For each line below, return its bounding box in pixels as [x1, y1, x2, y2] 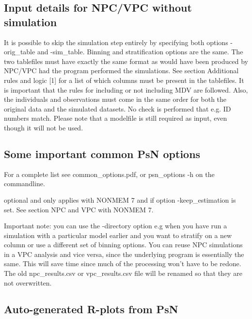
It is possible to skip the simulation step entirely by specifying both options [4, 37, 228, 47]
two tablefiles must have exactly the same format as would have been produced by [4, 56, 248, 66]
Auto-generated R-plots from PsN [4, 301, 178, 316]
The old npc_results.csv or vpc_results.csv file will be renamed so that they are [4, 268, 242, 278]
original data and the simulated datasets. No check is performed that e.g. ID [4, 103, 231, 113]
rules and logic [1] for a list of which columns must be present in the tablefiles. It [4, 75, 244, 85]
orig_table [4, 47, 35, 57]
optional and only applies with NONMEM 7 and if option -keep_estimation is [4, 194, 236, 205]
